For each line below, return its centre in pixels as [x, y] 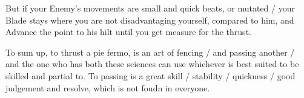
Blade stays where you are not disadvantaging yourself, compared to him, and [150, 20]
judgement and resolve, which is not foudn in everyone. [108, 87]
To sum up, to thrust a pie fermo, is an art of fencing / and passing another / [150, 52]
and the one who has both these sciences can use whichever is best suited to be [152, 64]
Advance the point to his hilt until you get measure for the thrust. [128, 32]
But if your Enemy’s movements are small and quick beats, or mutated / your [150, 8]
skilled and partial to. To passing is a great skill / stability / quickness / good [150, 75]
